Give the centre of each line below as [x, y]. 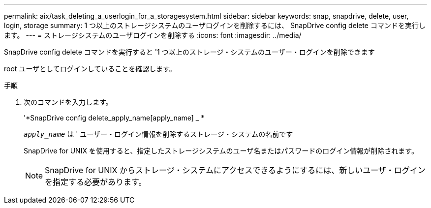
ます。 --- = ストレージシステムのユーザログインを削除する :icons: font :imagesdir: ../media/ [153, 35]
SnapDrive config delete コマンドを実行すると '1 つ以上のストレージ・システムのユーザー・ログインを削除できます [189, 52]
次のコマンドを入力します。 [68, 102]
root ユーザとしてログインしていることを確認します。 [90, 69]
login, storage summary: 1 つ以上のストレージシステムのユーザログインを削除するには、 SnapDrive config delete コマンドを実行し [215, 25]
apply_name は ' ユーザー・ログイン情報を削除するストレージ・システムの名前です [158, 134]
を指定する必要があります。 [96, 182]
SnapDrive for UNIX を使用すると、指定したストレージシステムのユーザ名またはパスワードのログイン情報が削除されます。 [221, 151]
